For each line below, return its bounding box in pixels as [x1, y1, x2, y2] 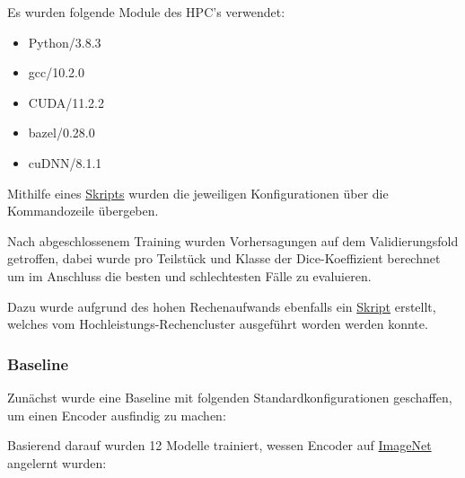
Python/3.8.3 [28, 32, 101, 51]
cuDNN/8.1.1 [28, 153, 102, 172]
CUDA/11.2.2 [28, 93, 104, 111]
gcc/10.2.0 [28, 63, 85, 82]
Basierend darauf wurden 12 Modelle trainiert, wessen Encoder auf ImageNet [7, 436, 432, 455]
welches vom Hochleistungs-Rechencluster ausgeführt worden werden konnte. [7, 314, 428, 333]
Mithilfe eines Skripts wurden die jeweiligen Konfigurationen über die [7, 183, 389, 202]
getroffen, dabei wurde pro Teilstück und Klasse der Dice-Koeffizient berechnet [7, 249, 441, 268]
